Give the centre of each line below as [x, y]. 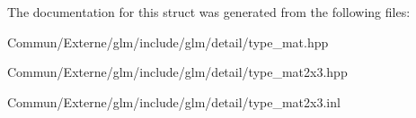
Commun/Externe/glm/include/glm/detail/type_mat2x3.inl [174, 101]
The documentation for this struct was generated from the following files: [209, 12]
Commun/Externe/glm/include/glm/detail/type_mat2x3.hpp [177, 72]
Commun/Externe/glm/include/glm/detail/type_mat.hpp [168, 42]
